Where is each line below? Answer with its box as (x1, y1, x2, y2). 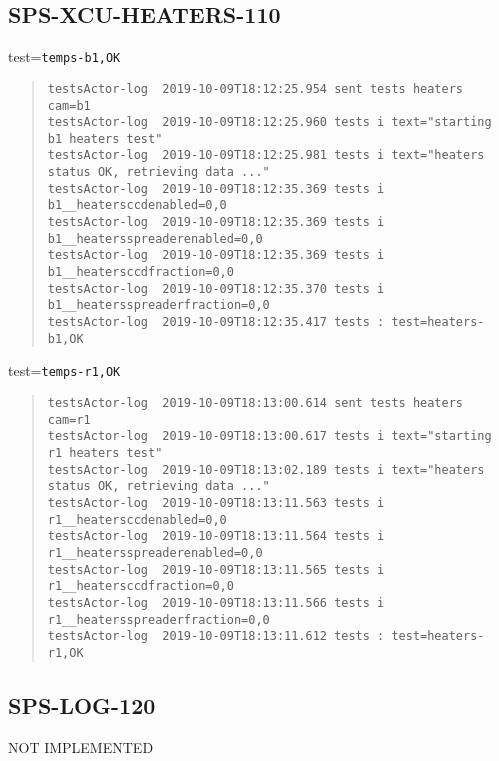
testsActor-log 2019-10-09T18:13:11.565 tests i (47, 562, 385, 577)
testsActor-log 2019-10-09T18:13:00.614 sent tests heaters (47, 396, 464, 411)
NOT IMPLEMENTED (8, 736, 154, 757)
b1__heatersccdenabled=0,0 (47, 198, 227, 213)
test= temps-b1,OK (8, 46, 121, 67)
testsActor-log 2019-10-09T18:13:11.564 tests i (47, 529, 385, 544)
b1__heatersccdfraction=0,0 (47, 265, 234, 280)
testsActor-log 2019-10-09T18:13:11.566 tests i (47, 595, 385, 610)
